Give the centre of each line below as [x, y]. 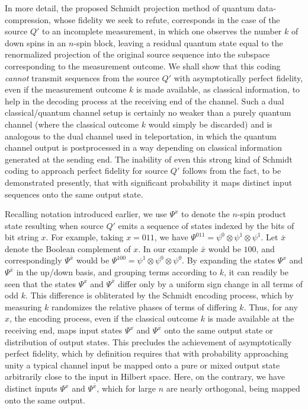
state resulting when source [54, 225]
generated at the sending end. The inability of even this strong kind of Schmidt [149, 159]
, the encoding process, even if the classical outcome [104, 318]
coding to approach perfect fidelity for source [86, 171]
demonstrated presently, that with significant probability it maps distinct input [149, 182]
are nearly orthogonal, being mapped [233, 388]
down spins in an [36, 42]
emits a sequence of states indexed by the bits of [206, 225]
